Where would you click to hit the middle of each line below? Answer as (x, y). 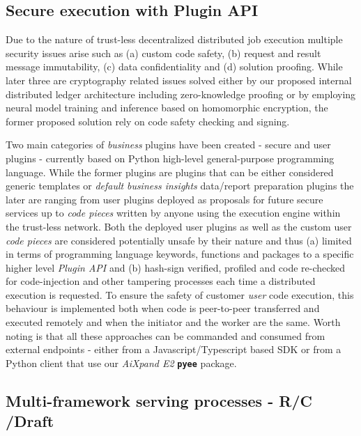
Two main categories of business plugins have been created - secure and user (168, 145)
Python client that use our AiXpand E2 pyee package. (121, 363)
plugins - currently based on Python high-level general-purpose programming (170, 158)
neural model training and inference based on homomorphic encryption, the (167, 108)
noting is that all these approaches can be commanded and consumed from (166, 335)
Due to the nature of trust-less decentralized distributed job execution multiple (174, 39)
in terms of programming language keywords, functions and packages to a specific (180, 254)
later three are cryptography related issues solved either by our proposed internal (179, 80)
